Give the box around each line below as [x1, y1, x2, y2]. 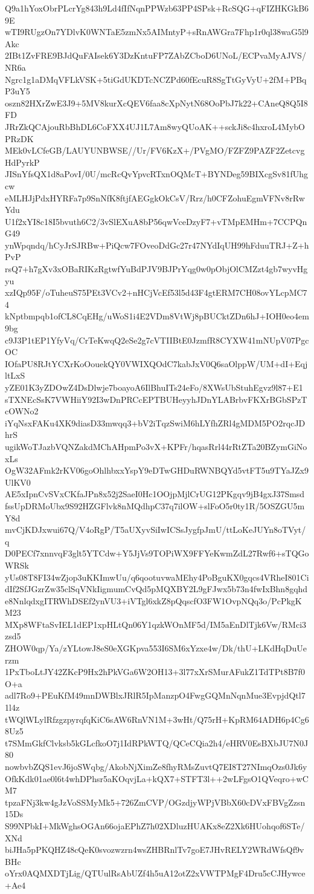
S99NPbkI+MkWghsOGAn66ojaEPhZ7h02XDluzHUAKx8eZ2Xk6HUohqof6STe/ [5, 819, 305, 832]
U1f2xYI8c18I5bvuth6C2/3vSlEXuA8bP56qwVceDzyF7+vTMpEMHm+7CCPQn [5, 215, 307, 227]
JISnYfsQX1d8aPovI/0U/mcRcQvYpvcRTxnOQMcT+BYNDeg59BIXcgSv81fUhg [5, 168, 308, 180]
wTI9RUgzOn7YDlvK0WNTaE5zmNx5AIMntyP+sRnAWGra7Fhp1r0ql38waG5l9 [5, 25, 309, 38]
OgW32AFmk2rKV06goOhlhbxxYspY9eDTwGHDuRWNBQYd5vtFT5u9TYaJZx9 [5, 464, 309, 477]
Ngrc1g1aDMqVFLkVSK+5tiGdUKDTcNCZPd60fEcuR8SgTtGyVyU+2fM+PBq [5, 73, 307, 85]
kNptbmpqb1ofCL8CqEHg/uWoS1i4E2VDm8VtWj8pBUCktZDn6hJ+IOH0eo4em [5, 310, 309, 322]
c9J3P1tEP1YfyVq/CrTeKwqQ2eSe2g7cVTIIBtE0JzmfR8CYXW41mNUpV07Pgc [5, 333, 309, 346]
